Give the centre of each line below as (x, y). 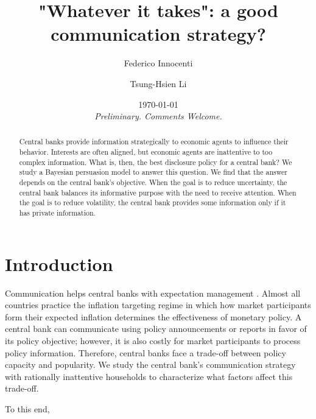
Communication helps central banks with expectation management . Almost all (153, 293)
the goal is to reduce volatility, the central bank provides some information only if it (153, 202)
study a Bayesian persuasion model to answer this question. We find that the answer (153, 172)
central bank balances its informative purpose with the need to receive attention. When (158, 192)
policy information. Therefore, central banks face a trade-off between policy (146, 352)
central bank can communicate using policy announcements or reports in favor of (156, 329)
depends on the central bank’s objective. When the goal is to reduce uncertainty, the (153, 182)
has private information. (57, 213)
